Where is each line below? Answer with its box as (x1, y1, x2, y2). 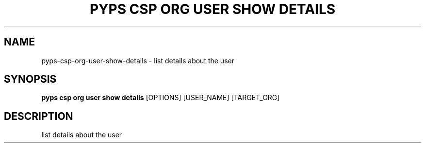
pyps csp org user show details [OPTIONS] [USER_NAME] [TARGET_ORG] (41, 93, 280, 102)
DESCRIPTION (4, 110, 73, 122)
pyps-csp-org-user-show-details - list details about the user (41, 56, 234, 65)
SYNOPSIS (4, 73, 57, 86)
